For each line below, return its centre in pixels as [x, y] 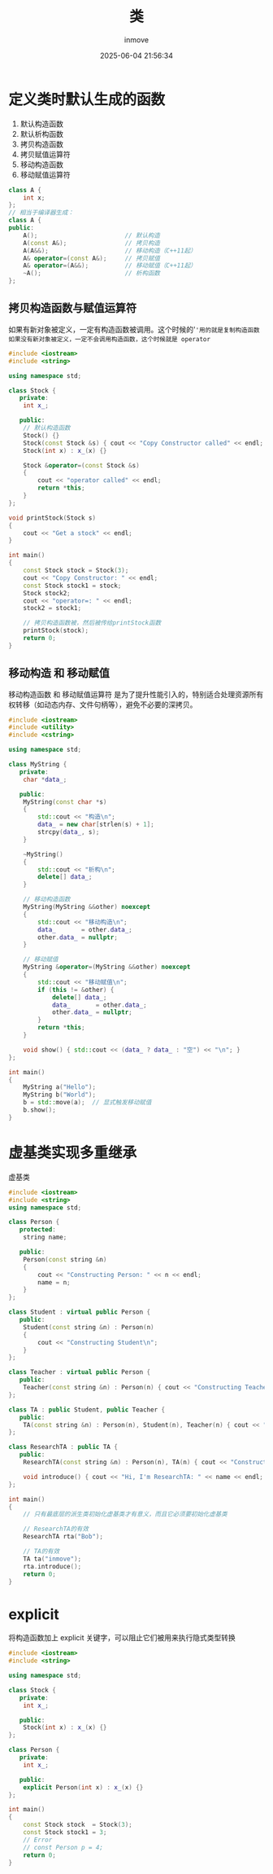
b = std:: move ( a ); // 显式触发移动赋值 [87, 1103]
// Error [38, 1840]
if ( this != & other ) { [76, 990]
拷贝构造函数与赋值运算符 [72, 308]
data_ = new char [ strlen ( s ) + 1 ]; [96, 825]
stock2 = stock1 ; [52, 608]
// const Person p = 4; [63, 1847]
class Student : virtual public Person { [80, 1312]
